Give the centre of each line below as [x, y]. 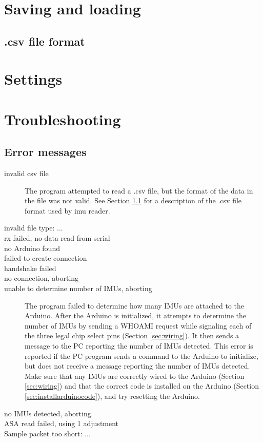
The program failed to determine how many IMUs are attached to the [134, 305]
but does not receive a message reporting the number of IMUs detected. [137, 366]
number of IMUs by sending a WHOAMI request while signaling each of [138, 325]
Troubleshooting [63, 119]
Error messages [45, 152]
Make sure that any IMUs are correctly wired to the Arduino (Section [135, 376]
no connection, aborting [42, 278]
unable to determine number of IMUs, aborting [78, 288]
